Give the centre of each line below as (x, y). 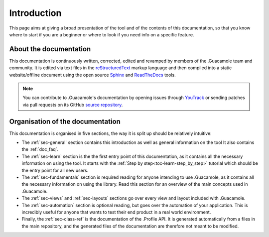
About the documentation (50, 49)
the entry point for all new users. (55, 170)
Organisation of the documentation (65, 121)
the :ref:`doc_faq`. (40, 149)
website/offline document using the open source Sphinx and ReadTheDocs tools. (93, 75)
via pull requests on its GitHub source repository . (73, 105)
